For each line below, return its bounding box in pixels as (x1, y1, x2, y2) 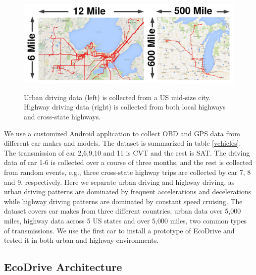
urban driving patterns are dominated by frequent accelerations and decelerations (4, 186, 252, 197)
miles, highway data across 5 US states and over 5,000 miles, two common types (4, 215, 247, 225)
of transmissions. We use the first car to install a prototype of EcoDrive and (4, 225, 235, 235)
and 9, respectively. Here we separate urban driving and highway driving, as (4, 176, 235, 187)
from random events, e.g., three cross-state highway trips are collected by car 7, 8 (4, 166, 251, 177)
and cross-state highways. (24, 111, 101, 122)
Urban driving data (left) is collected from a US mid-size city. (24, 92, 211, 102)
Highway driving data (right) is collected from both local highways (24, 102, 226, 112)
